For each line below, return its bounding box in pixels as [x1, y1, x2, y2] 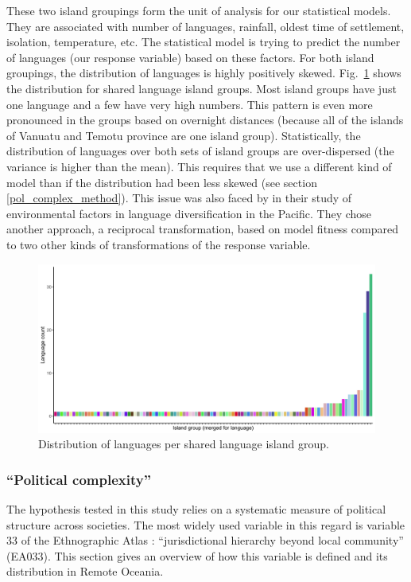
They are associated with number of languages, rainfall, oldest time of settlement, [6, 18, 405, 34]
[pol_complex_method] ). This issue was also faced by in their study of [6, 189, 352, 206]
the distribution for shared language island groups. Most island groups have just [6, 80, 397, 96]
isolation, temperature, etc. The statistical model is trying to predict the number [6, 33, 401, 50]
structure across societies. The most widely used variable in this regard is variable [6, 516, 405, 533]
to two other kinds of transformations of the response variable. [6, 236, 311, 252]
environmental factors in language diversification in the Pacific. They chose [6, 205, 372, 221]
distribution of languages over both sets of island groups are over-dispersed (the [6, 143, 394, 159]
